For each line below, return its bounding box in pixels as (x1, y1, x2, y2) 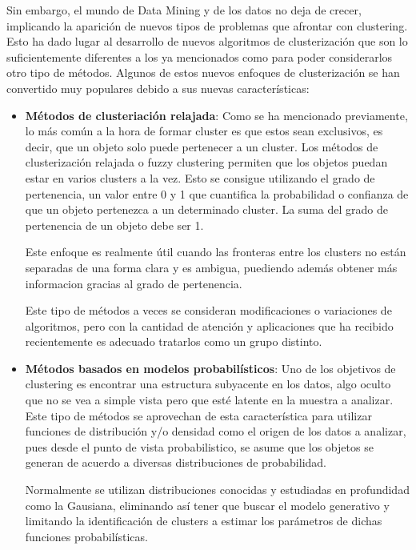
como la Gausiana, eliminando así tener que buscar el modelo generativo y (25, 496, 390, 513)
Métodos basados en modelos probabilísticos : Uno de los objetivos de (25, 359, 396, 376)
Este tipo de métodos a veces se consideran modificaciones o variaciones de (25, 302, 392, 319)
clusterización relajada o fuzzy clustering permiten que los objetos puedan (25, 154, 388, 171)
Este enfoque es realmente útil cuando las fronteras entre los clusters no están (25, 243, 406, 260)
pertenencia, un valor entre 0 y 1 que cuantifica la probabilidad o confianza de (25, 185, 409, 202)
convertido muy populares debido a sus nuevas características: (6, 79, 310, 96)
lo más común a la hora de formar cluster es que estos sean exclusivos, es (25, 122, 383, 139)
